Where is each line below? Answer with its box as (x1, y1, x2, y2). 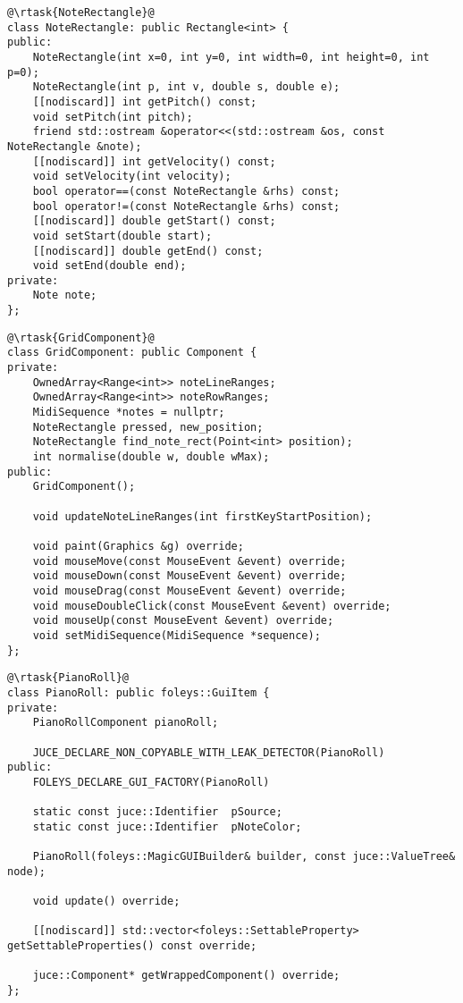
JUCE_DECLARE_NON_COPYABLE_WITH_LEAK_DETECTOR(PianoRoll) (32, 746, 385, 759)
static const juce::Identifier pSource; (32, 805, 282, 819)
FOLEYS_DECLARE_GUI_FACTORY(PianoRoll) (32, 775, 270, 788)
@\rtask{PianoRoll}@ (7, 671, 130, 685)
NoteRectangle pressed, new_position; (32, 420, 264, 434)
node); (7, 864, 46, 878)
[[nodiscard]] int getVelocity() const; (32, 155, 276, 168)
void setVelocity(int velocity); (32, 170, 231, 183)
